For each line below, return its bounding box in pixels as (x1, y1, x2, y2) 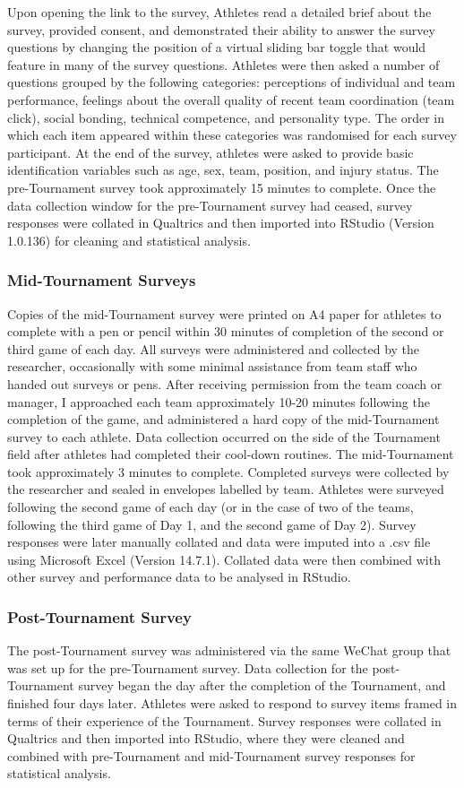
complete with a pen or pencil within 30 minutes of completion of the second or (7, 322, 444, 341)
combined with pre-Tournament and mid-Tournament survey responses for (7, 746, 416, 765)
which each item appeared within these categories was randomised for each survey (7, 126, 457, 144)
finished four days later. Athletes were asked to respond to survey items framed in (7, 694, 458, 713)
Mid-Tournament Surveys (7, 269, 196, 291)
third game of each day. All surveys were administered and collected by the (7, 339, 420, 358)
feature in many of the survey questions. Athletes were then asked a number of (7, 55, 440, 74)
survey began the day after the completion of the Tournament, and (78, 676, 446, 695)
